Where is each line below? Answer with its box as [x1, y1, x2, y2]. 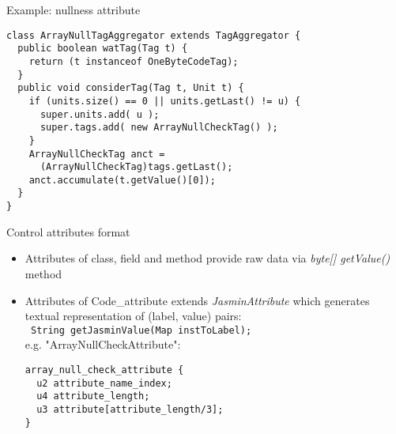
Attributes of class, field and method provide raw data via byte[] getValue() [25, 250, 390, 266]
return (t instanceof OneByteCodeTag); [28, 55, 239, 67]
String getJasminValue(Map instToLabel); [30, 324, 252, 336]
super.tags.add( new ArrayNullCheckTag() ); [40, 122, 278, 134]
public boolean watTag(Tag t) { [17, 43, 188, 55]
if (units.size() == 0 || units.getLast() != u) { [28, 95, 301, 107]
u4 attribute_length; [36, 391, 150, 402]
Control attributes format [6, 223, 130, 240]
